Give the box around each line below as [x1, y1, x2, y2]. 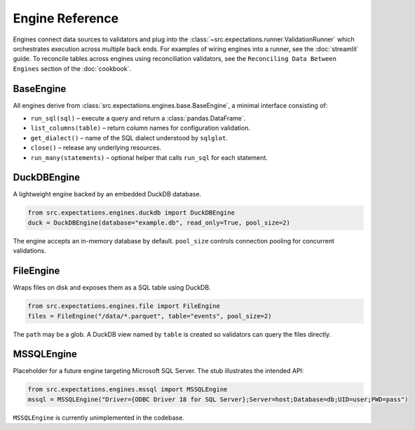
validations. [13, 246, 46, 255]
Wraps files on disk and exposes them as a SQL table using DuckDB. [13, 283, 211, 292]
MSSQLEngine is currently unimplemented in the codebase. [13, 413, 185, 422]
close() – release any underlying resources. [30, 144, 162, 152]
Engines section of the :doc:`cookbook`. [13, 64, 132, 73]
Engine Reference [13, 11, 119, 26]
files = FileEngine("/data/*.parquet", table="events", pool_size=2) [27, 312, 272, 320]
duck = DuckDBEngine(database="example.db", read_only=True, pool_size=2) [27, 218, 291, 227]
